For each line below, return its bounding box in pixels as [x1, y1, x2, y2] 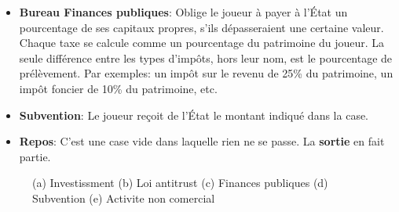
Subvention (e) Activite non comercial [32, 189, 215, 206]
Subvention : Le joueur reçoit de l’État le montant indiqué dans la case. [19, 106, 369, 123]
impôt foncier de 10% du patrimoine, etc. [19, 80, 218, 96]
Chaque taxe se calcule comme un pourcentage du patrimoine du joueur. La [19, 34, 385, 51]
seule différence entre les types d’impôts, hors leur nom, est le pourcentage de [19, 49, 393, 66]
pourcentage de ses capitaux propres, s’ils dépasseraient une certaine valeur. [19, 19, 384, 35]
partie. [19, 148, 51, 164]
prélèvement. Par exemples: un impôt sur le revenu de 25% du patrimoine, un [19, 65, 394, 81]
